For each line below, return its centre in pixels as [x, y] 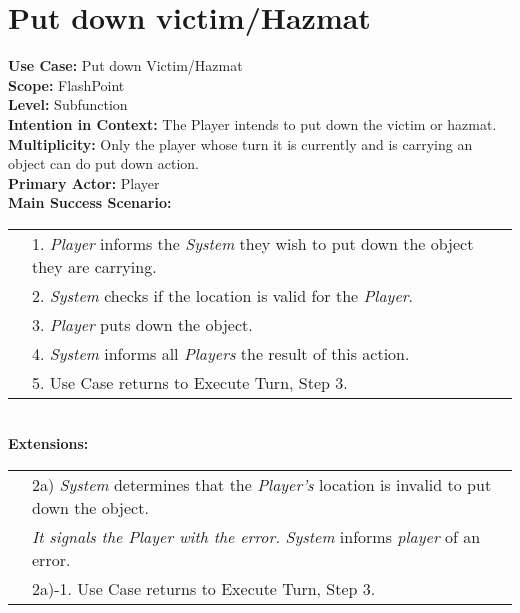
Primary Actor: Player [84, 182]
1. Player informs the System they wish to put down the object [253, 243]
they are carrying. [94, 266]
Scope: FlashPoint [66, 84]
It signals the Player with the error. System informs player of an [256, 537]
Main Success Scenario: [90, 202]
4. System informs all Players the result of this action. [221, 353]
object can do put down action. [103, 163]
